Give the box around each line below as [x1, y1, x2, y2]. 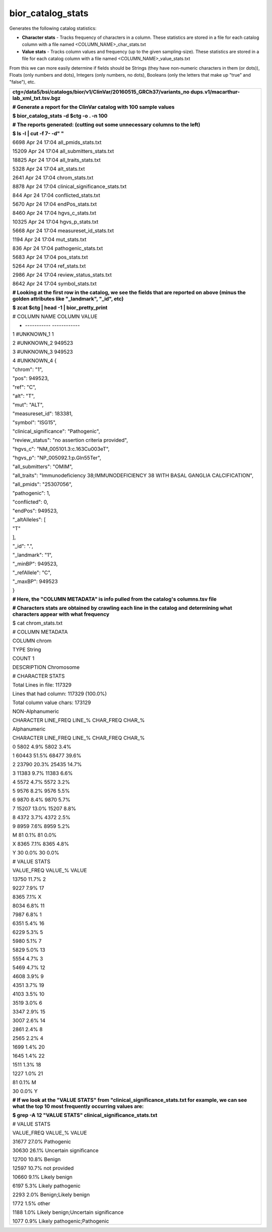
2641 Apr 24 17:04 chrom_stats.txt [12, 174, 94, 181]
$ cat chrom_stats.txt [12, 619, 63, 626]
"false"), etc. [9, 79, 36, 85]
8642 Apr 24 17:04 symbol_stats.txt [12, 280, 97, 287]
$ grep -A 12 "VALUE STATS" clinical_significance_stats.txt [12, 1111, 158, 1118]
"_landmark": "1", [12, 551, 53, 558]
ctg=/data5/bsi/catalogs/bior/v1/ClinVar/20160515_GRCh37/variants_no [12, 88, 190, 95]
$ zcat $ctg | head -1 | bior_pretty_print [12, 304, 108, 311]
